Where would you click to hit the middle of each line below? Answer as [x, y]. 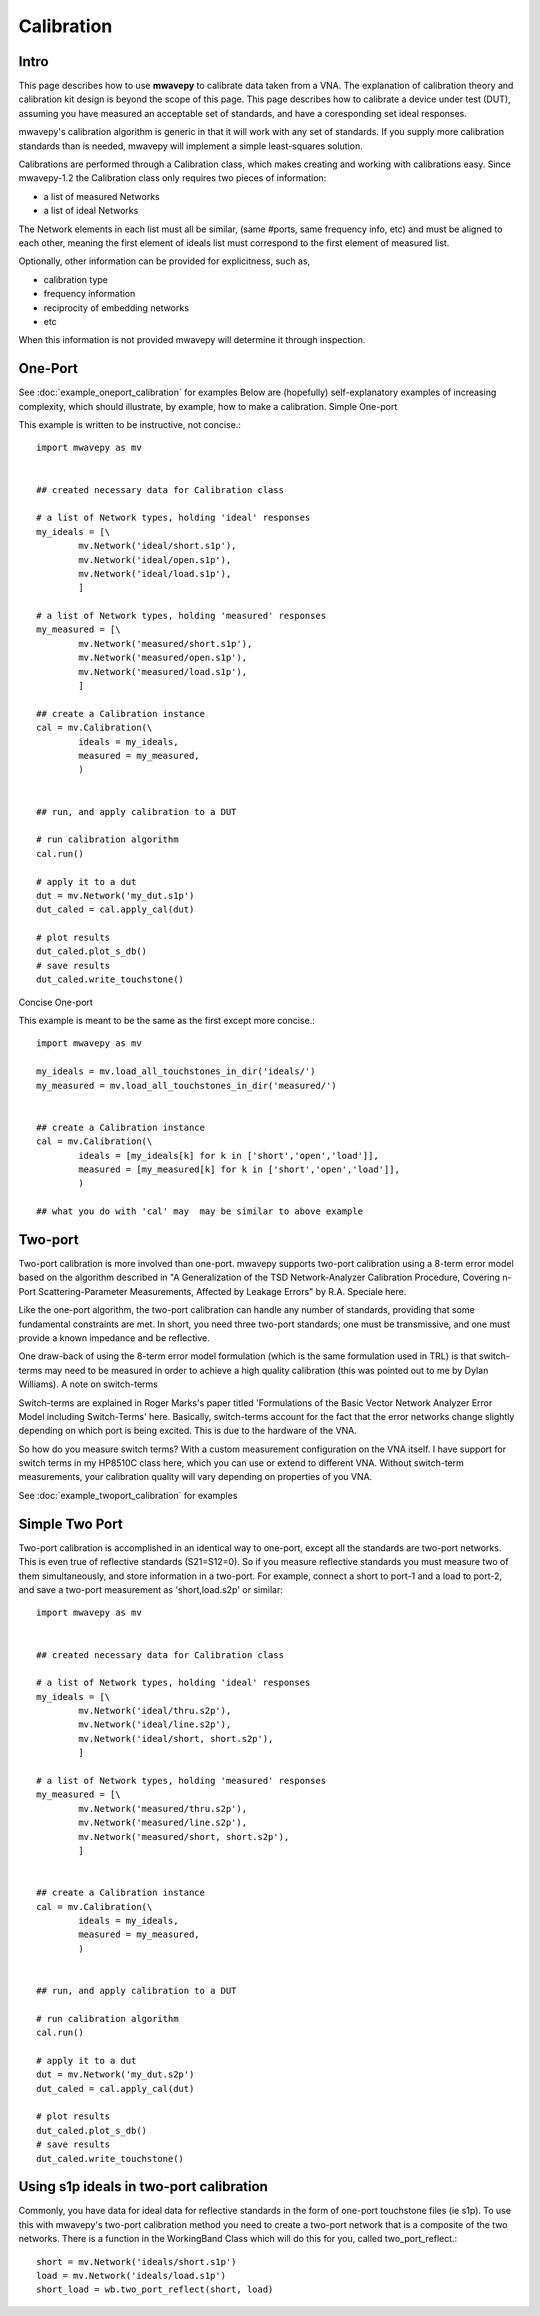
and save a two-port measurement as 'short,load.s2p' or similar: [151, 1589]
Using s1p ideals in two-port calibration [143, 2186]
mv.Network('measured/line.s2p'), [163, 1823]
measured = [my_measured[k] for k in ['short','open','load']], [239, 1169]
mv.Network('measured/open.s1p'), [163, 658]
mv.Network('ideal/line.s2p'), [155, 1724]
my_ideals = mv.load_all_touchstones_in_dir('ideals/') [176, 1071]
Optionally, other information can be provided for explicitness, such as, [164, 261]
